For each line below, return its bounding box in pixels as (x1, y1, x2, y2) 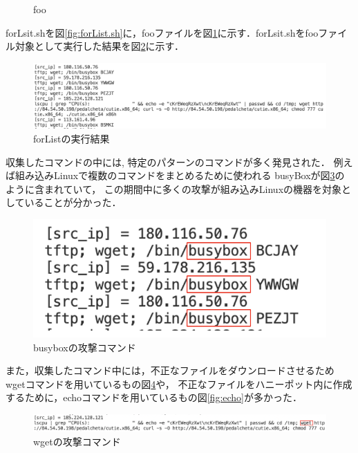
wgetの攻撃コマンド (33, 434, 121, 448)
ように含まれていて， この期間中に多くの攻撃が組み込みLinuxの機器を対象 (6, 181, 342, 196)
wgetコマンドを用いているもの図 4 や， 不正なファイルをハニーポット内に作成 (6, 376, 352, 391)
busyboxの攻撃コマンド (33, 340, 136, 354)
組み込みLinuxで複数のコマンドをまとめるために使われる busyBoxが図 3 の (15, 168, 345, 183)
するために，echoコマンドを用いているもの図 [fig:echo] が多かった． (6, 390, 302, 405)
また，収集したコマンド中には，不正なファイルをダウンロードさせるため (6, 363, 335, 378)
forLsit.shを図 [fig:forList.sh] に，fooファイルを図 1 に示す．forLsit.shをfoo (6, 25, 319, 39)
